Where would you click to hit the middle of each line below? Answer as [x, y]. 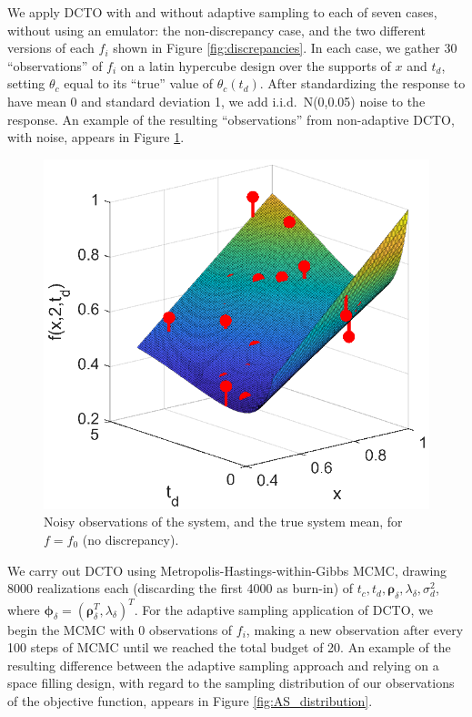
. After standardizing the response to [362, 83]
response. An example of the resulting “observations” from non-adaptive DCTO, [231, 119]
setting [26, 83]
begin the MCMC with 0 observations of [120, 629]
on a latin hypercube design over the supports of [256, 65]
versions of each [51, 48]
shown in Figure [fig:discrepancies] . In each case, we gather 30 [285, 48]
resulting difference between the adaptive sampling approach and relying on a [223, 665]
